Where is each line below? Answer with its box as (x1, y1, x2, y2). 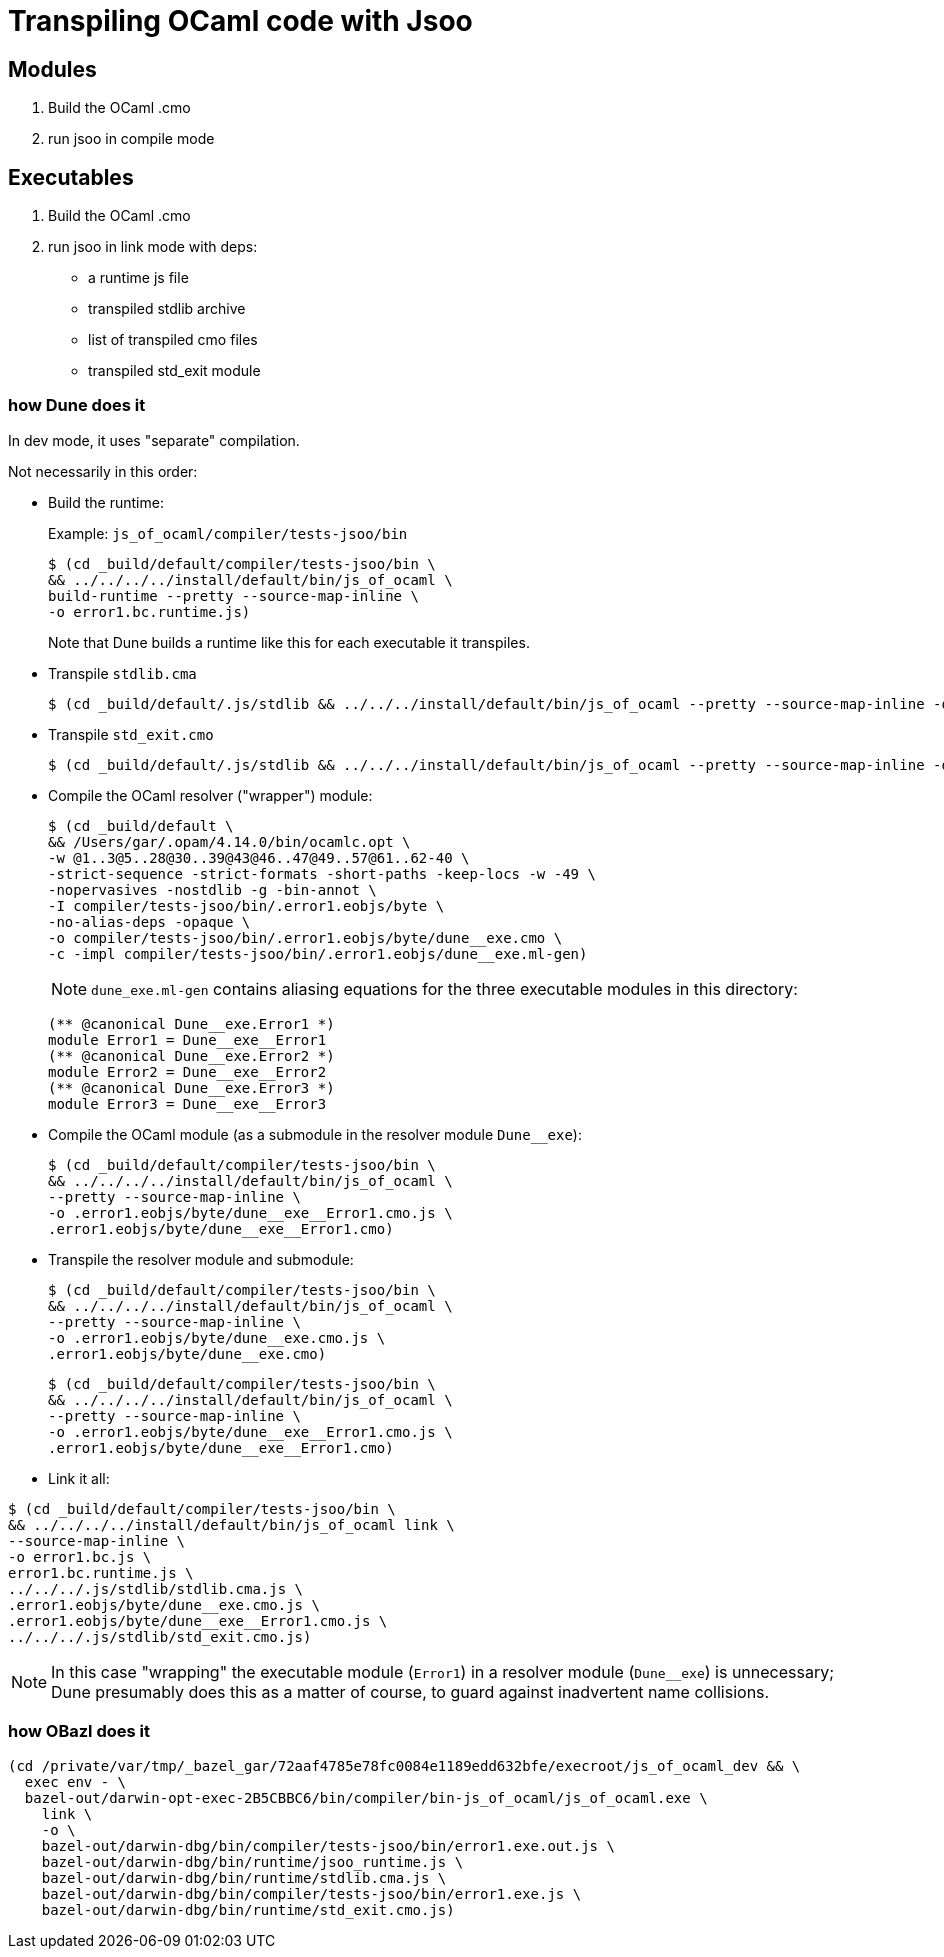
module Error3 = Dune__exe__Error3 (48, 1095, 327, 1112)
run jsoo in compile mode (48, 130, 215, 148)
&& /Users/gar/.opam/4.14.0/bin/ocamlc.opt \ (48, 833, 411, 850)
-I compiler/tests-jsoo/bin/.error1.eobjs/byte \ (48, 897, 445, 914)
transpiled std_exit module (88, 362, 261, 380)
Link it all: (48, 1469, 110, 1487)
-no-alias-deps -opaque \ (48, 913, 251, 930)
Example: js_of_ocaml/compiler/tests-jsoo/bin (48, 524, 408, 542)
